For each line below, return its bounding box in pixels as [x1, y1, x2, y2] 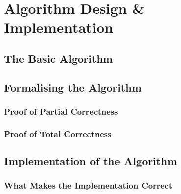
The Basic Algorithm [4, 50, 113, 66]
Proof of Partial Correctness [4, 105, 118, 118]
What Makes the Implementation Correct [4, 179, 173, 191]
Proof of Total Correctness [4, 127, 111, 140]
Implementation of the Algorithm [4, 153, 178, 169]
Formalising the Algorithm [4, 79, 142, 95]
